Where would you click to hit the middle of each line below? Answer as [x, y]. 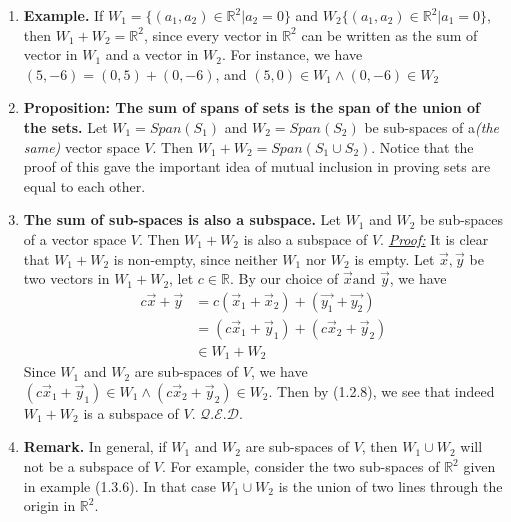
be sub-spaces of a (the [432, 126]
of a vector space [75, 238]
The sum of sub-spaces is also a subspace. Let [182, 219]
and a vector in [152, 54]
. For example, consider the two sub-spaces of [301, 466]
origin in [49, 505]
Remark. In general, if [95, 446]
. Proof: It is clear [434, 238]
